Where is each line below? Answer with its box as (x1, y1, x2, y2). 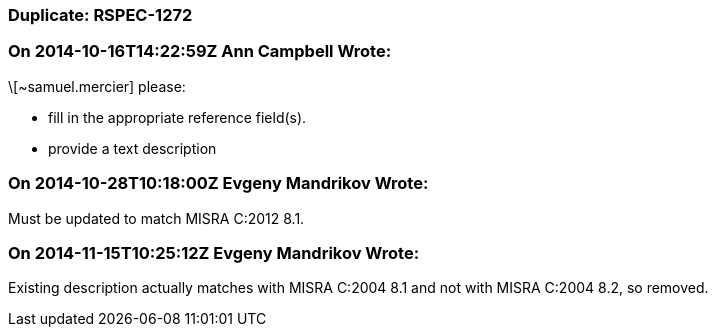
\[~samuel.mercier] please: (8, 77, 186, 95)
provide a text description (48, 139, 217, 157)
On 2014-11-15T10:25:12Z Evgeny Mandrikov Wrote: (8, 242, 420, 263)
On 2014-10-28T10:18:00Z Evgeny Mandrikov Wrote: (8, 173, 429, 194)
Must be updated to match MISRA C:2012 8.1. (8, 209, 305, 227)
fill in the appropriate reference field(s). (48, 108, 307, 126)
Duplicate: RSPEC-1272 (8, 5, 193, 25)
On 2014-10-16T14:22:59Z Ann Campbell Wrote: (8, 41, 392, 62)
